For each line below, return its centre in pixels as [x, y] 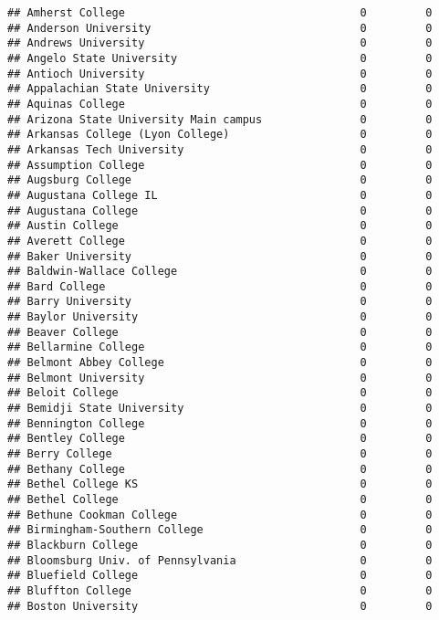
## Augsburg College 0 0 [220, 180]
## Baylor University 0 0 [220, 317]
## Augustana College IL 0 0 [220, 195]
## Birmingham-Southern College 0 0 [220, 530]
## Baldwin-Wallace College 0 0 [220, 272]
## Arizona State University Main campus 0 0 [220, 119]
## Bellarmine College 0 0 [220, 347]
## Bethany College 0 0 [220, 469]
